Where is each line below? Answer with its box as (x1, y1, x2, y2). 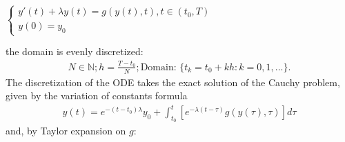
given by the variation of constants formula (6, 88, 188, 103)
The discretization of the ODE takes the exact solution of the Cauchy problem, (6, 74, 340, 89)
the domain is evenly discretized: (6, 44, 144, 59)
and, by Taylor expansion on (6, 123, 126, 138)
